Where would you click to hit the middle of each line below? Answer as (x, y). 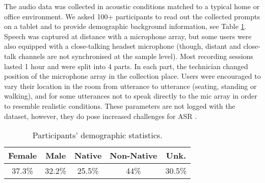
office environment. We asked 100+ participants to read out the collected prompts (132, 16)
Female (23, 156)
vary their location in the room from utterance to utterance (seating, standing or (130, 86)
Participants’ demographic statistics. (97, 135)
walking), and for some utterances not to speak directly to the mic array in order (131, 96)
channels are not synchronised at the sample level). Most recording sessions (136, 56)
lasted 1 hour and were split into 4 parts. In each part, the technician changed (126, 66)
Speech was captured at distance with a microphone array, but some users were (128, 36)
